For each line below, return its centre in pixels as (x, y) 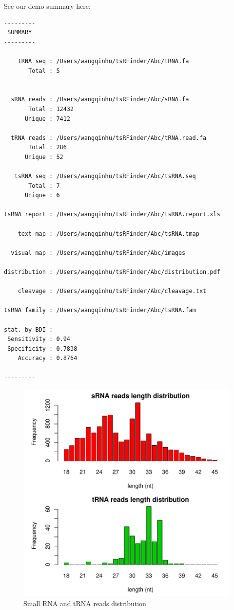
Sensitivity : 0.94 (39, 339)
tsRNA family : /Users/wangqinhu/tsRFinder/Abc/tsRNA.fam (100, 310)
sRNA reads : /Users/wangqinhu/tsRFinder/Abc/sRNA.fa (100, 100)
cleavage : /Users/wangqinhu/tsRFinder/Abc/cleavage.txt (112, 291)
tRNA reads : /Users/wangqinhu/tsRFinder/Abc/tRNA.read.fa (109, 138)
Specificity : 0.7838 (42, 349)
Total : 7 (44, 186)
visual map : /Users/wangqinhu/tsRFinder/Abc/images (98, 253)
